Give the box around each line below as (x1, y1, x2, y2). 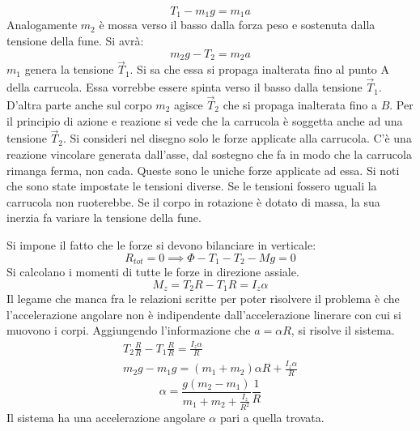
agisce (173, 96, 203, 113)
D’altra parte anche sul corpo (6, 96, 152, 113)
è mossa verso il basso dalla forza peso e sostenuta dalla (99, 16, 375, 33)
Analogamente (6, 16, 78, 33)
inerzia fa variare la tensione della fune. (6, 209, 202, 226)
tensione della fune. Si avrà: (6, 32, 144, 49)
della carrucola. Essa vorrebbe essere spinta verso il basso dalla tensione (6, 79, 363, 96)
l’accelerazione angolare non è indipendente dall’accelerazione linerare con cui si (6, 305, 401, 322)
